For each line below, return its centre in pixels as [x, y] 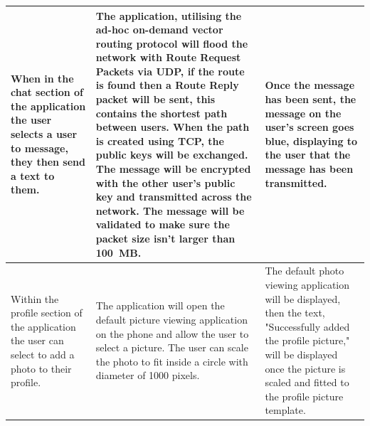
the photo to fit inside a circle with [172, 361]
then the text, [295, 313]
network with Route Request [168, 57]
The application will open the [160, 305]
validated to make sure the [163, 224]
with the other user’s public [165, 182]
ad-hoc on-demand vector [159, 30]
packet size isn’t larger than [165, 238]
